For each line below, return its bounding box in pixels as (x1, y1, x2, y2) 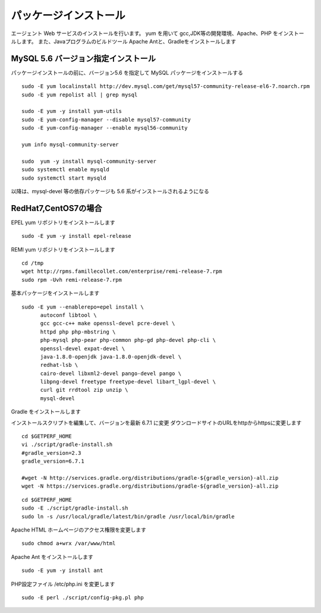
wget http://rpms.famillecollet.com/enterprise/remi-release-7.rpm (21, 268, 222, 275)
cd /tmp (21, 260, 44, 266)
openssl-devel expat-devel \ (40, 345, 125, 352)
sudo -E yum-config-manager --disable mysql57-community (21, 116, 191, 123)
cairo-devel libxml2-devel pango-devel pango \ (40, 370, 181, 377)
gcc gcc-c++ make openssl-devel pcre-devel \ (40, 320, 175, 327)
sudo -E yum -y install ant (21, 567, 103, 574)
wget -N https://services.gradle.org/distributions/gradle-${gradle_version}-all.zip (21, 483, 279, 490)
